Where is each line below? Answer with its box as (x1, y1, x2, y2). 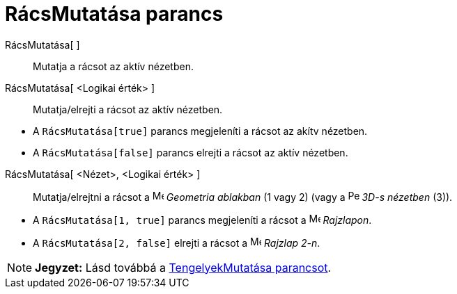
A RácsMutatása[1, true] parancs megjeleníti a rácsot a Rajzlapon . (33, 213, 372, 226)
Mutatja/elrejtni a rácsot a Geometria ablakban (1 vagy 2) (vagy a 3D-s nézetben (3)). (33, 190, 453, 203)
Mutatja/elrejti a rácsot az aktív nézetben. (33, 103, 223, 115)
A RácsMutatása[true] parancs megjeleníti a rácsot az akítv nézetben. (33, 124, 368, 137)
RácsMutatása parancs (5, 2, 224, 26)
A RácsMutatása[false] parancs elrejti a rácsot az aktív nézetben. (33, 146, 348, 158)
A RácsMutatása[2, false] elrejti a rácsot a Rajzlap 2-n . (33, 236, 320, 249)
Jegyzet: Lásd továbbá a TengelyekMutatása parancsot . (35, 260, 332, 275)
